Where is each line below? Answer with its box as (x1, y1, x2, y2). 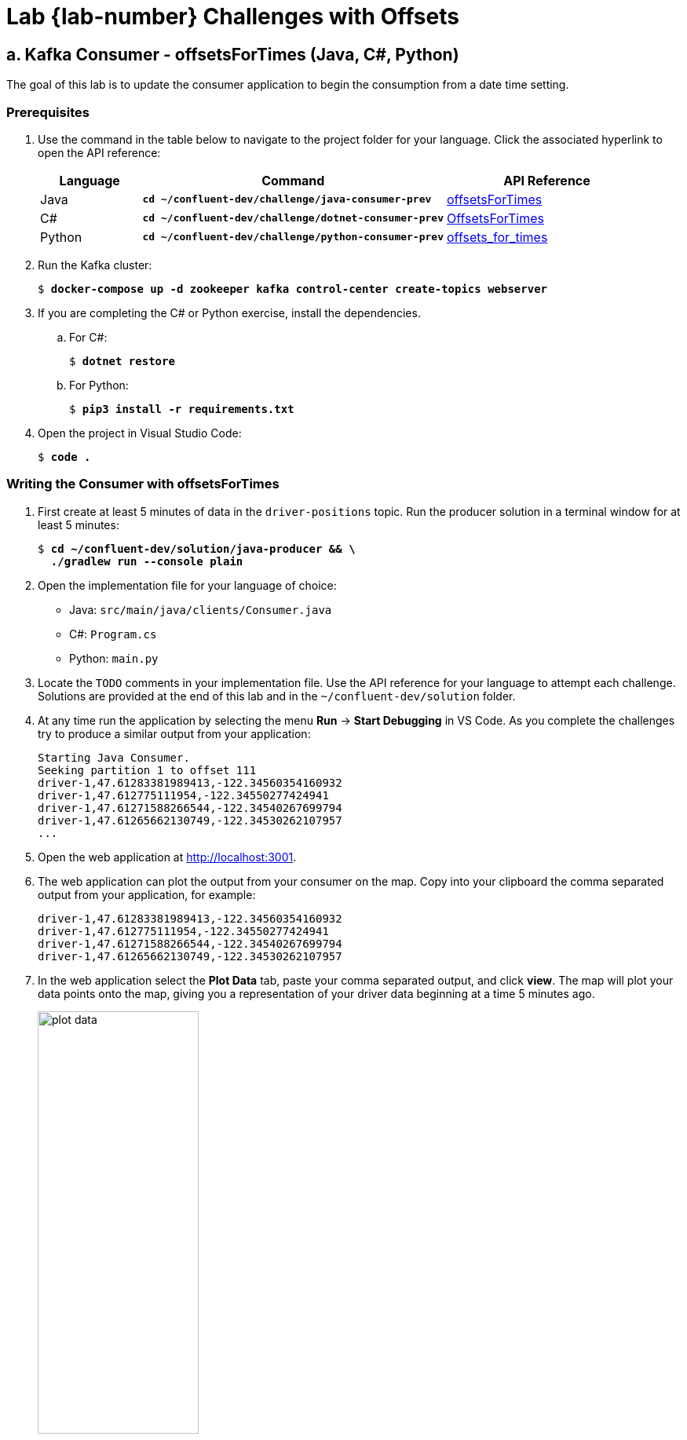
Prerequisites (6, 104, 90, 120)
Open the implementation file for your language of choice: (38, 578, 337, 592)
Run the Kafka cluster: (38, 258, 152, 272)
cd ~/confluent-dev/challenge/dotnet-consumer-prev (142, 212, 444, 225)
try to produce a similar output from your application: (38, 726, 311, 740)
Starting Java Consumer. (38, 751, 190, 764)
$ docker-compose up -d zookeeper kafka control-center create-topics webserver (38, 282, 548, 295)
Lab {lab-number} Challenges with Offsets (6, 3, 459, 30)
